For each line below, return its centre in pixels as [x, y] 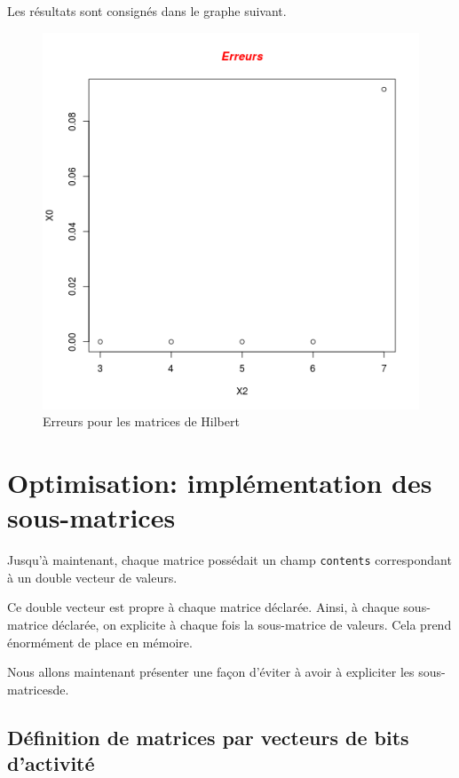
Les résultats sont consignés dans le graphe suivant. [147, 11]
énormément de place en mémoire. [100, 642]
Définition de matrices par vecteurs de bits [208, 737]
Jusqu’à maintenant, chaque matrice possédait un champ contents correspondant [229, 560]
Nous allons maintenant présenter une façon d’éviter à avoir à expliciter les [211, 672]
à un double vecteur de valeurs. [92, 577]
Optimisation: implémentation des [220, 482]
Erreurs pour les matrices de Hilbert [141, 421]
